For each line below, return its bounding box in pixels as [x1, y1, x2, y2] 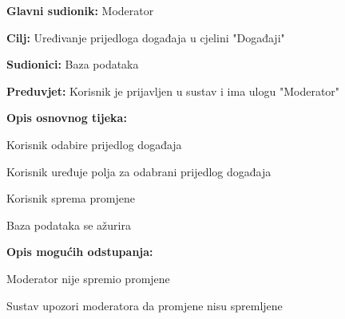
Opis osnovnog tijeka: [6, 109, 127, 126]
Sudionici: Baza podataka [6, 56, 139, 73]
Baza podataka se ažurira [6, 216, 131, 233]
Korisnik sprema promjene [6, 190, 135, 207]
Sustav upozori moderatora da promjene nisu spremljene [6, 297, 283, 313]
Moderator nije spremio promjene [6, 270, 170, 286]
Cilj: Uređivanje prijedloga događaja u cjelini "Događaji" [6, 29, 285, 45]
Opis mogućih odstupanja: [6, 243, 153, 260]
